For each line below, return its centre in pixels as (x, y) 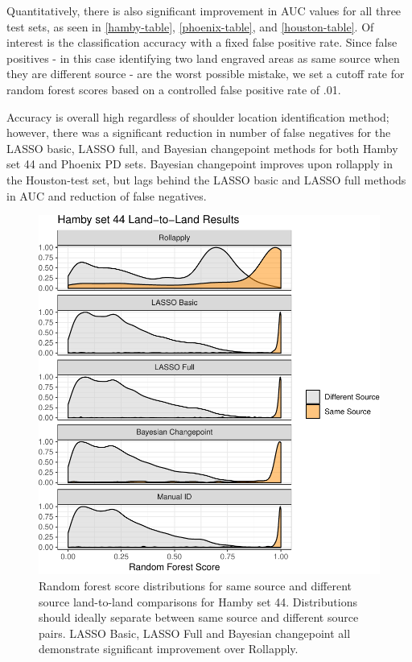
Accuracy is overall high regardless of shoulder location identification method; (198, 116)
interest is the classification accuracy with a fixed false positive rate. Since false (202, 42)
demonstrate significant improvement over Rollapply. (169, 649)
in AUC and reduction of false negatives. (107, 195)
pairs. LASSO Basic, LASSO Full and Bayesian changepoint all (195, 633)
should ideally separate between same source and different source (199, 617)
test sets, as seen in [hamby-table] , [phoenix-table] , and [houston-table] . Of (190, 26)
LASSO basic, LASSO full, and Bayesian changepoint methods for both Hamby (202, 148)
